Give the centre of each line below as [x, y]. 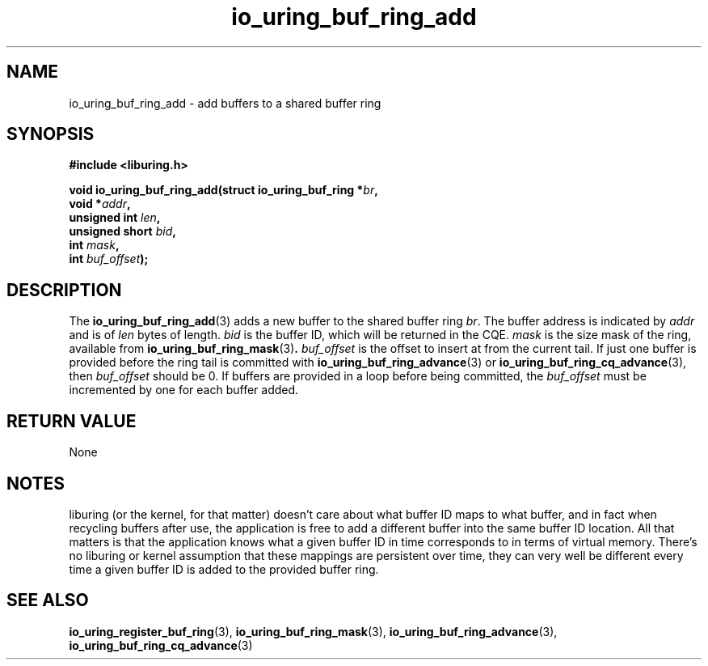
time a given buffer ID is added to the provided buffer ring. [224, 569]
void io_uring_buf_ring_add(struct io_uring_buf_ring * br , [223, 190]
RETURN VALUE [72, 421]
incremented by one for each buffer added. [184, 390]
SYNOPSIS [51, 134]
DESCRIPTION [64, 290]
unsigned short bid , [122, 231]
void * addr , [100, 204]
